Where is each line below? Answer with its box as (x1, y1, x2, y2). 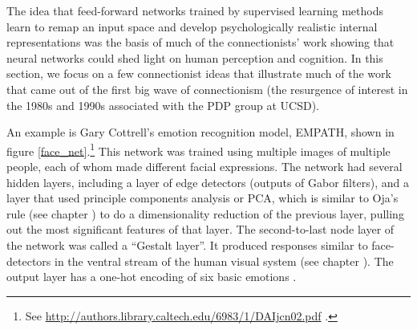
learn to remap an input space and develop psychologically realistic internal (6, 18, 378, 35)
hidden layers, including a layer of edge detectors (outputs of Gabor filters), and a (6, 173, 409, 190)
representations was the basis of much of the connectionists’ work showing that (6, 34, 395, 51)
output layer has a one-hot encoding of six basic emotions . (6, 268, 297, 285)
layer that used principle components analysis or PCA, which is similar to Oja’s (6, 189, 399, 206)
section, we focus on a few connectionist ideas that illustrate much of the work (6, 65, 391, 82)
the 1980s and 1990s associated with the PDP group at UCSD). (6, 96, 320, 113)
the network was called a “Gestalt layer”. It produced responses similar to (6, 236, 368, 253)
